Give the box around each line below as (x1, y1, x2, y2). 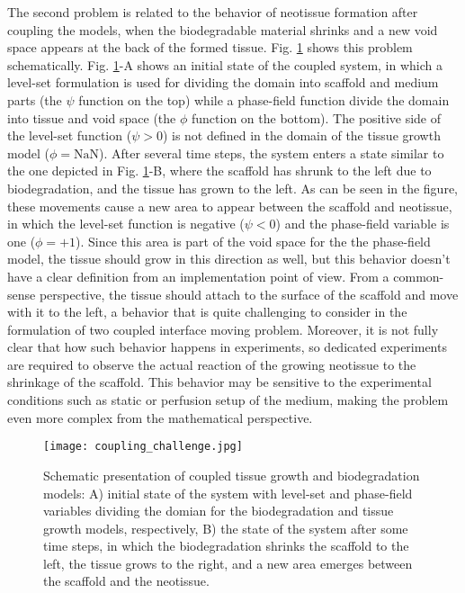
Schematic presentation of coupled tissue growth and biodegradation (43, 465, 420, 484)
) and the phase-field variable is (275, 214, 450, 233)
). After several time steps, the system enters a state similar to (99, 143, 444, 162)
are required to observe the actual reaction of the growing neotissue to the (7, 355, 416, 373)
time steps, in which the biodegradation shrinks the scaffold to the (43, 536, 409, 555)
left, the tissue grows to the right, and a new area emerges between (43, 553, 413, 572)
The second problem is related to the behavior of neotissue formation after (7, 3, 418, 21)
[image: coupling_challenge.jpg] (43, 440, 243, 454)
